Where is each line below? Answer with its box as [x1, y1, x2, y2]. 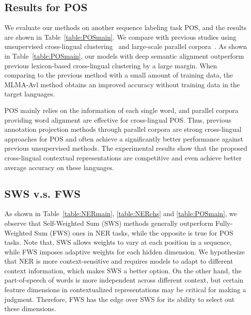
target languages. [4, 89, 55, 99]
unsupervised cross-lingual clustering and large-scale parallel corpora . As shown [4, 41, 247, 51]
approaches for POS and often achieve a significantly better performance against [4, 133, 243, 143]
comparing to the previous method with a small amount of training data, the [4, 70, 233, 80]
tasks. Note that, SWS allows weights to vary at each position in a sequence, [4, 237, 232, 247]
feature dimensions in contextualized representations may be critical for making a [4, 284, 246, 295]
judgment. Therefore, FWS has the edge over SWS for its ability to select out [4, 294, 235, 304]
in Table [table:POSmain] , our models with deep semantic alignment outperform [4, 50, 244, 61]
